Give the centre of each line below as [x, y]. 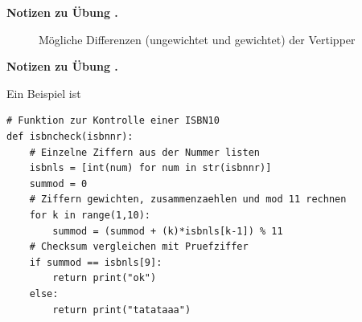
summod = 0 [58, 183]
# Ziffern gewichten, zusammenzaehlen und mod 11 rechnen [188, 200]
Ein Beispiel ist [44, 93]
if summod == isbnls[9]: [96, 262]
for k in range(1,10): [90, 215]
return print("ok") [105, 278]
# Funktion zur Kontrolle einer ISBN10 [113, 121]
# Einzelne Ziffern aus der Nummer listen [144, 152]
